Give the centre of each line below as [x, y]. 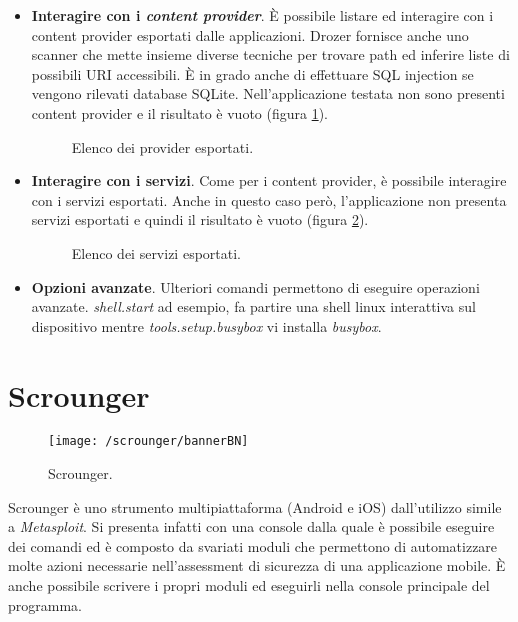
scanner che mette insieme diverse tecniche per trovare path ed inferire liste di [270, 54]
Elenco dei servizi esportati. [156, 252]
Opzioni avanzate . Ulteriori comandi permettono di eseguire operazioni [255, 286]
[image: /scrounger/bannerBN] [148, 441]
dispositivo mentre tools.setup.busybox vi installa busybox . [206, 325]
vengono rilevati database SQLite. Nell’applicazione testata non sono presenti [268, 93]
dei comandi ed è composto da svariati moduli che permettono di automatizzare [253, 545]
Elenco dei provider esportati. [162, 146]
